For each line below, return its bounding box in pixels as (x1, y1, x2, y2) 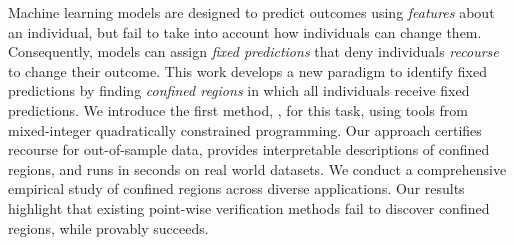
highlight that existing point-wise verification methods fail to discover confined (8, 197, 490, 218)
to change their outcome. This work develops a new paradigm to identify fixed (8, 60, 487, 81)
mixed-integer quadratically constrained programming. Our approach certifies (8, 119, 482, 140)
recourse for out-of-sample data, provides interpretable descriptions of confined (8, 139, 490, 160)
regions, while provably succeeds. (8, 217, 209, 238)
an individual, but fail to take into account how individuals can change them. (8, 21, 482, 42)
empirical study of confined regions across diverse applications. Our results (8, 178, 465, 199)
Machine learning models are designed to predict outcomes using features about (8, 2, 495, 22)
